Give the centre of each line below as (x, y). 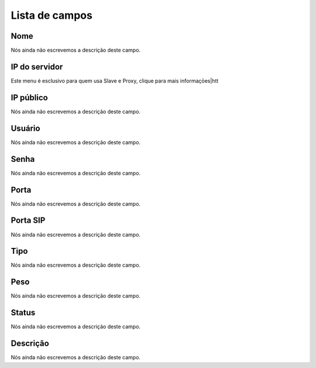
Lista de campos (52, 15)
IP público (29, 98)
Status (23, 313)
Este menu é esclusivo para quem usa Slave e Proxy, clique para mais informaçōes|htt (115, 81)
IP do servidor (37, 67)
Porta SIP (28, 221)
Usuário (25, 128)
